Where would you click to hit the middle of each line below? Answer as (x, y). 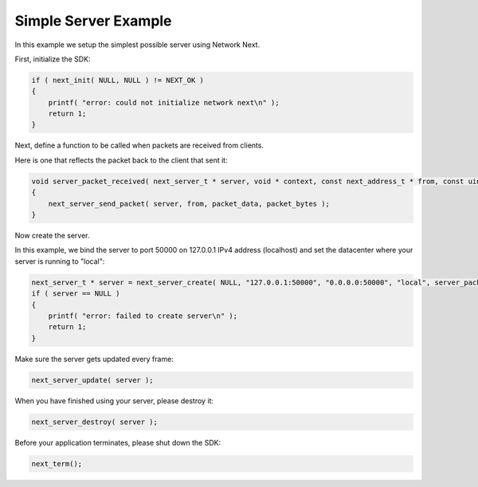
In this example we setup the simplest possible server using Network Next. (137, 45)
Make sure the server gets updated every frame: (94, 359)
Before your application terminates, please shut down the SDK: (118, 442)
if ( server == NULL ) (76, 294)
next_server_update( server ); (93, 380)
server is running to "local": (60, 261)
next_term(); (57, 463)
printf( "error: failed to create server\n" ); (143, 316)
